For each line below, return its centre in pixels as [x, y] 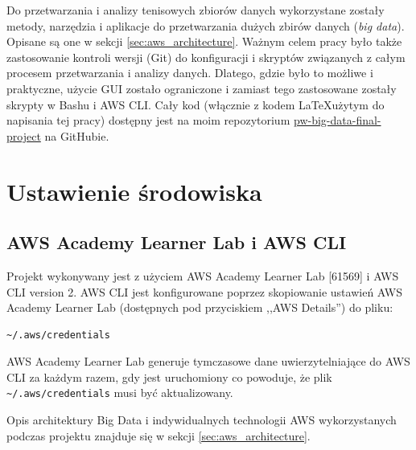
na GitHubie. [77, 135]
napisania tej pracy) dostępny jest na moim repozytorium [148, 120]
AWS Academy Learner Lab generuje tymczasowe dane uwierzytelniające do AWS [208, 361]
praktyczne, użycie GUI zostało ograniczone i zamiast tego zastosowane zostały [202, 88]
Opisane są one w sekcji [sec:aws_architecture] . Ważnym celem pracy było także [204, 41]
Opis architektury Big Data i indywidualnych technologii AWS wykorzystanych [202, 420]
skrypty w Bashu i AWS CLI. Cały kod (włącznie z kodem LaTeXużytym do [196, 104]
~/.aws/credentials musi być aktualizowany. [120, 393]
